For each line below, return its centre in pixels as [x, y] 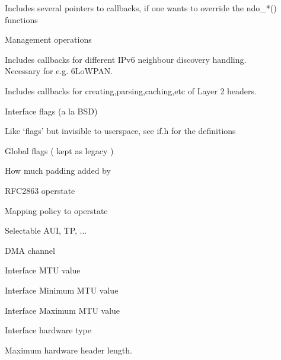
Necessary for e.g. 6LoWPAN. [59, 71]
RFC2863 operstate [40, 190]
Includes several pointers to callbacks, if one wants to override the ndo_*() [141, 8]
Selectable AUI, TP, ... [46, 230]
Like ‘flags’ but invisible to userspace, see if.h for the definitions [120, 131]
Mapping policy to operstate [56, 210]
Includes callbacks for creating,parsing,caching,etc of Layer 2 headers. [131, 90]
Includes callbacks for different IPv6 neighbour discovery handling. [126, 59]
